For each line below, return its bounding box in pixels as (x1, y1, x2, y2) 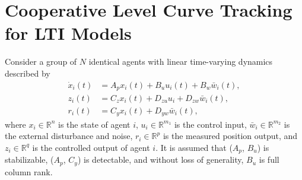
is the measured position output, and (163, 130, 298, 142)
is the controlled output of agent (32, 141, 150, 153)
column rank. (5, 165, 53, 178)
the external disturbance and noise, (5, 130, 133, 142)
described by (5, 67, 50, 79)
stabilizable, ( (5, 153, 54, 166)
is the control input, (174, 118, 247, 130)
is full (259, 153, 279, 166)
